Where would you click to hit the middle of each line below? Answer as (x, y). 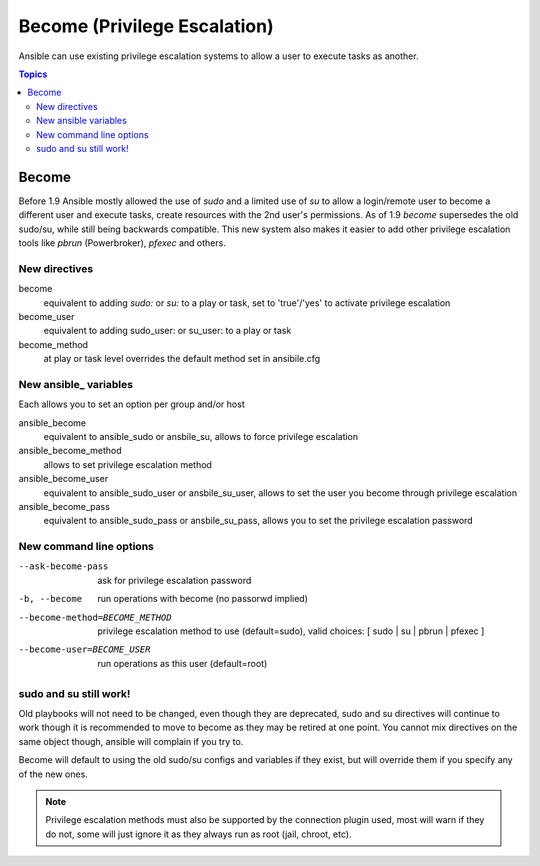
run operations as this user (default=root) (182, 663)
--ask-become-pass (63, 566)
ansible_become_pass (64, 506)
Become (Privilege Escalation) (146, 26)
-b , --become (50, 599)
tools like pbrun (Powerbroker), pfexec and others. (122, 242)
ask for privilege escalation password (174, 580)
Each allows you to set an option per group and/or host (131, 404)
